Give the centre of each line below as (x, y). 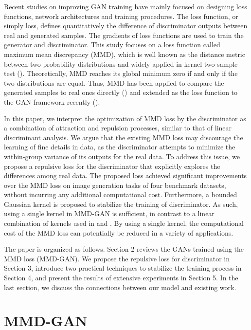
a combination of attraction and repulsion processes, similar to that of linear (118, 128)
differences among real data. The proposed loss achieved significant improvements (125, 175)
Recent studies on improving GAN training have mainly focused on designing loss (125, 6)
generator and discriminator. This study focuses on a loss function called (112, 45)
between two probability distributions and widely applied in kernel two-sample (121, 64)
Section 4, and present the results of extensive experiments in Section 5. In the (121, 278)
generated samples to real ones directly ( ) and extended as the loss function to (121, 92)
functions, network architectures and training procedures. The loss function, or (121, 16)
